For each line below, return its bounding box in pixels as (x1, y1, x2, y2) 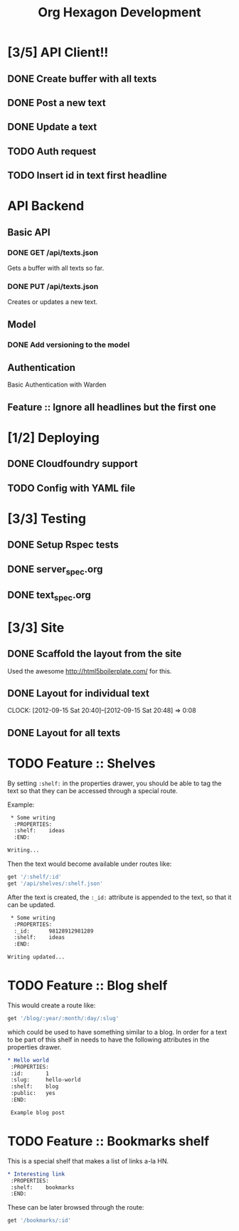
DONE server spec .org (7, 563, 103, 577)
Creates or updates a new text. (7, 298, 98, 306)
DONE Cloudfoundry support (7, 458, 139, 470)
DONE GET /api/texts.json (7, 247, 98, 257)
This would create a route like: (7, 1001, 96, 1010)
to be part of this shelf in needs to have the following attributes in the (7, 1035, 210, 1044)
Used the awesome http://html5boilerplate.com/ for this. (7, 666, 172, 675)
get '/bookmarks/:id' (7, 1217, 72, 1225)
